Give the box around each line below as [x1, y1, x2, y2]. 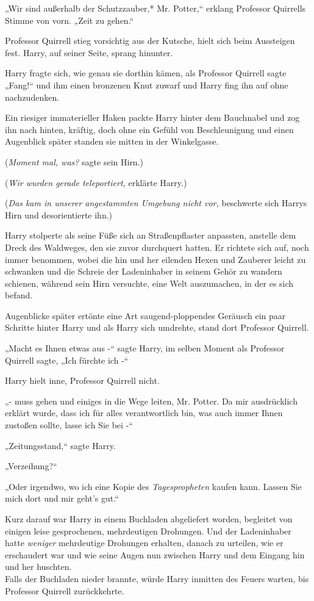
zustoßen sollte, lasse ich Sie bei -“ [5, 419, 133, 431]
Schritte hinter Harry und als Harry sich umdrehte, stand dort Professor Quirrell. [5, 321, 309, 334]
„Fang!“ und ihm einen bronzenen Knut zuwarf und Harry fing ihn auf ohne [5, 78, 288, 91]
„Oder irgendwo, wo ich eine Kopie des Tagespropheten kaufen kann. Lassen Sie [5, 480, 302, 492]
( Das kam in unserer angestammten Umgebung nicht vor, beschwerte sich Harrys [5, 196, 307, 209]
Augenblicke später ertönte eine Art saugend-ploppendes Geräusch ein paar [5, 309, 286, 322]
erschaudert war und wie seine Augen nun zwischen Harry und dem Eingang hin [5, 548, 305, 561]
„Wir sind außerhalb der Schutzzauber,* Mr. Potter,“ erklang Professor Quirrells [5, 2, 306, 14]
